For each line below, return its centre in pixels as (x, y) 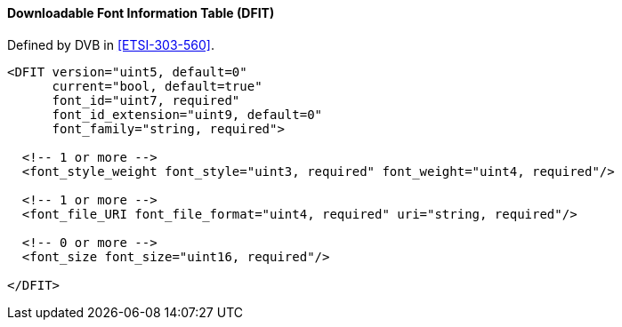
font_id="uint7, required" (146, 100)
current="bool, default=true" (157, 86)
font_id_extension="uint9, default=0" (187, 114)
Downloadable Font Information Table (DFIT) (141, 13)
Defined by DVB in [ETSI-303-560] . (111, 44)
